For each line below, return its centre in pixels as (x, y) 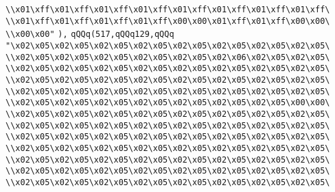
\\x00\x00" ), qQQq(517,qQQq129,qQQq (90, 35)
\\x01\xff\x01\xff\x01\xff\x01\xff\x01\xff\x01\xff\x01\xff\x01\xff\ (168, 10)
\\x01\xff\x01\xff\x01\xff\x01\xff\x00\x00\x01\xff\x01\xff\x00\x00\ (168, 21)
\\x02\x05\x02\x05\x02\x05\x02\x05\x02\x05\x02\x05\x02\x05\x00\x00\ (168, 103)
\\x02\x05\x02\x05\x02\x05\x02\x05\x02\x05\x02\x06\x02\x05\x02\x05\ (168, 57)
